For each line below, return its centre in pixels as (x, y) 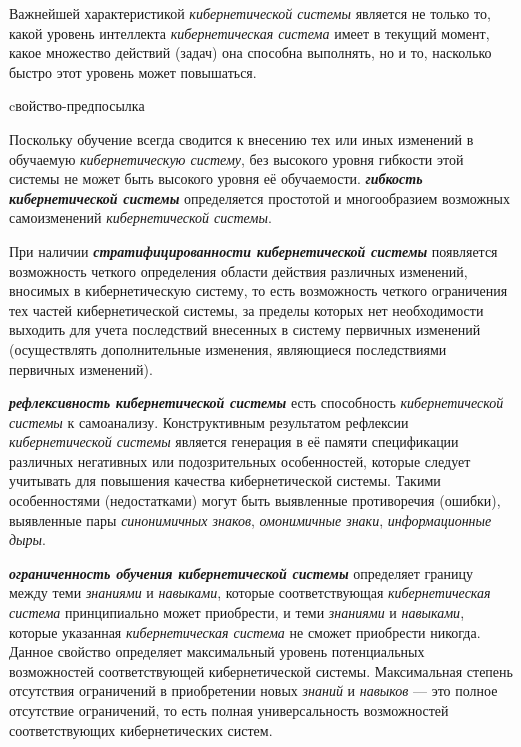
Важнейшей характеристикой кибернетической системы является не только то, (250, 13)
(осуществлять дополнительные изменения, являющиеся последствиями (228, 348)
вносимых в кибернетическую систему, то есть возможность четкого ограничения (258, 290)
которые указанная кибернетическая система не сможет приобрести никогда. (245, 631)
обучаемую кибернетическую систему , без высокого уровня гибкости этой (236, 158)
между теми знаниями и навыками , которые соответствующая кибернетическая (250, 592)
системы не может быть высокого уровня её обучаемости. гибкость (216, 178)
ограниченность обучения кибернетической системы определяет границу (241, 572)
